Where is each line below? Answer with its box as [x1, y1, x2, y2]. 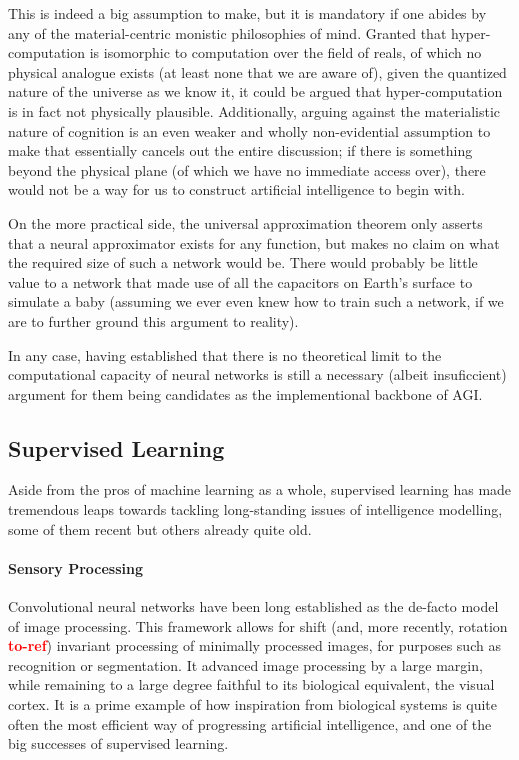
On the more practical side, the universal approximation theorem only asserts [8, 212, 483, 233]
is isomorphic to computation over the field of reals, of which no [89, 42, 482, 63]
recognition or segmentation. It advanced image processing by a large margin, [8, 654, 483, 675]
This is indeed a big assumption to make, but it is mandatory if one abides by [8, 3, 487, 23]
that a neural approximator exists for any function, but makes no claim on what [8, 232, 500, 253]
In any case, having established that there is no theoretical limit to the [8, 344, 442, 365]
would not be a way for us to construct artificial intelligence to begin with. [8, 179, 465, 200]
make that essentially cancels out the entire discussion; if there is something [8, 140, 473, 161]
